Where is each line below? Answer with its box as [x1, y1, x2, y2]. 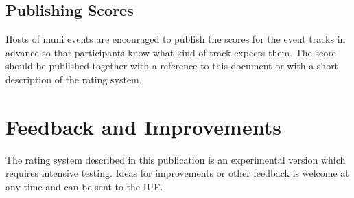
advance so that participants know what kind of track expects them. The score [5, 45, 336, 59]
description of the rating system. [5, 71, 142, 86]
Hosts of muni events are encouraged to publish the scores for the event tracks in [5, 32, 346, 46]
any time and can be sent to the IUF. [5, 179, 163, 193]
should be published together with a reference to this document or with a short [5, 58, 339, 73]
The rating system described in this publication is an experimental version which [5, 152, 346, 166]
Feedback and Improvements [5, 112, 281, 140]
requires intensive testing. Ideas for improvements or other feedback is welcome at [5, 166, 349, 180]
